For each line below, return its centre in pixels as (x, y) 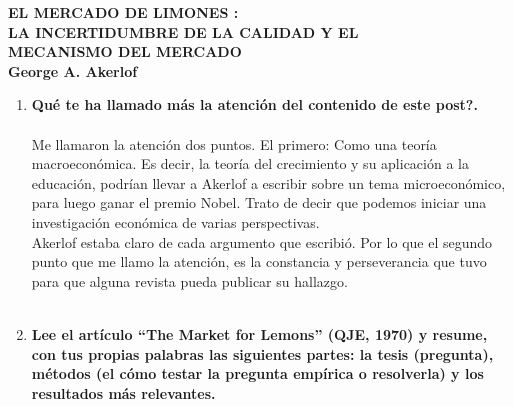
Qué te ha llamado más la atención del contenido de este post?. (254, 104)
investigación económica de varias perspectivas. (175, 221)
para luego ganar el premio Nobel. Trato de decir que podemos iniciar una (259, 202)
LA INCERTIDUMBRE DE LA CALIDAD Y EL (183, 31)
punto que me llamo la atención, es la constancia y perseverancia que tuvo (259, 261)
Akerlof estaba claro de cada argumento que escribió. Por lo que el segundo (262, 241)
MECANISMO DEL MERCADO (125, 51)
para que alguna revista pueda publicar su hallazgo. (189, 280)
